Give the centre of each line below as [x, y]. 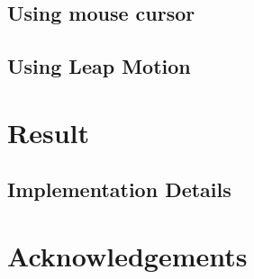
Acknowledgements [127, 255]
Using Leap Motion [99, 66]
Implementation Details [119, 189]
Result [48, 132]
